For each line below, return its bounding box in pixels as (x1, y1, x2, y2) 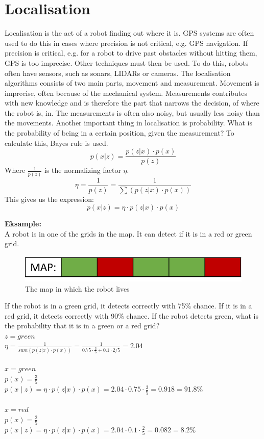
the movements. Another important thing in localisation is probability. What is (5, 117, 253, 128)
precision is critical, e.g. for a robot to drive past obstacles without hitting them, (5, 47, 257, 58)
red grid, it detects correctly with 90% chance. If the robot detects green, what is (5, 310, 259, 321)
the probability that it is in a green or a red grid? (5, 320, 160, 331)
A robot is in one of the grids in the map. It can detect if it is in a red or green (5, 228, 252, 239)
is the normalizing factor (44, 165, 121, 175)
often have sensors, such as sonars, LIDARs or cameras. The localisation (5, 67, 231, 78)
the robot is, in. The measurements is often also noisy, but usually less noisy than (5, 107, 260, 118)
